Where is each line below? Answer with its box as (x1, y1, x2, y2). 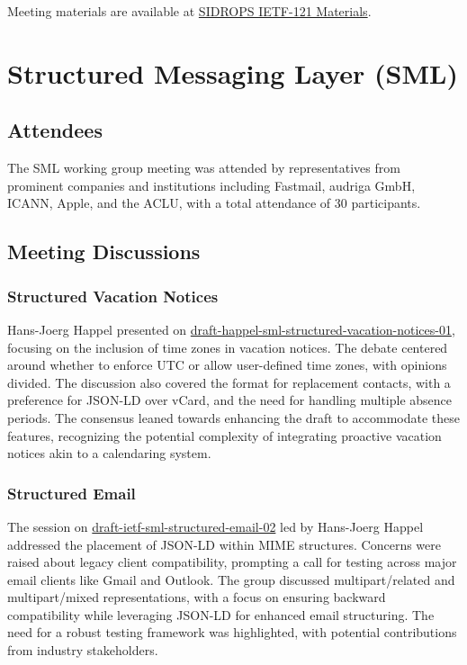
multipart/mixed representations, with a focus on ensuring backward (7, 588, 386, 607)
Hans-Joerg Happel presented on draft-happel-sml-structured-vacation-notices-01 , (7, 319, 455, 338)
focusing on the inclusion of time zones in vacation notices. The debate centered (7, 337, 448, 356)
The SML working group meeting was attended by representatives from (7, 158, 400, 177)
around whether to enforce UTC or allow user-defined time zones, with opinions (7, 355, 447, 374)
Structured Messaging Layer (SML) (7, 54, 458, 91)
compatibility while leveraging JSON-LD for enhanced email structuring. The (7, 605, 435, 624)
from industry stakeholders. (7, 641, 158, 660)
